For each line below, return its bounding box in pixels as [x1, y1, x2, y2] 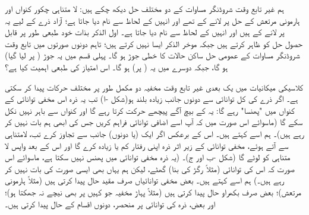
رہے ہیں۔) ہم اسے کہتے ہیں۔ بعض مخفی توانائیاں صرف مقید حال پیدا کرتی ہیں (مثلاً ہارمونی [5, 174, 285, 186]
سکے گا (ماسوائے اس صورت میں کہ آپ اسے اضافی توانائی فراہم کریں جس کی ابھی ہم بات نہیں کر [5, 116, 303, 128]
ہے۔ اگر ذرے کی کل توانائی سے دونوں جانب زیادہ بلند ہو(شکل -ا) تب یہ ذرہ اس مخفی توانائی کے [5, 92, 298, 105]
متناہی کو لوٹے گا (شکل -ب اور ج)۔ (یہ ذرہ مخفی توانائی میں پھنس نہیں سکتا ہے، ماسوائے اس [5, 151, 291, 163]
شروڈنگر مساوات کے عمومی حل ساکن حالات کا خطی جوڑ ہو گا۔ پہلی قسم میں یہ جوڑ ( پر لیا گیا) [5, 49, 300, 61]
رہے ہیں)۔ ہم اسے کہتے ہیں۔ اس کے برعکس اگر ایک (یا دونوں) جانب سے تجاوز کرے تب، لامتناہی [5, 127, 304, 139]
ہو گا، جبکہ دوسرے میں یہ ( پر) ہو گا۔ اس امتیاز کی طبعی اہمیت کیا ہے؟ [5, 60, 228, 73]
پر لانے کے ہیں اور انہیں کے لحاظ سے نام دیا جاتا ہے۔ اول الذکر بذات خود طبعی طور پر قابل [5, 26, 285, 38]
